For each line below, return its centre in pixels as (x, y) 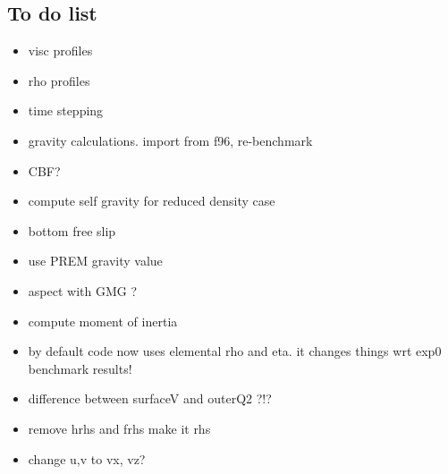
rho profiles (59, 80)
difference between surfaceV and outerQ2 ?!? (150, 398)
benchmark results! (80, 368)
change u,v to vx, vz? (87, 458)
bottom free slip (72, 230)
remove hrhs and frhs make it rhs (119, 428)
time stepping (66, 110)
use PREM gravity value (95, 261)
